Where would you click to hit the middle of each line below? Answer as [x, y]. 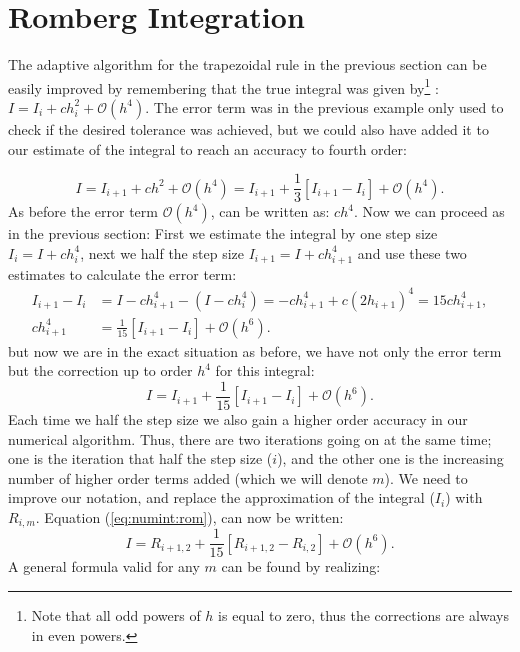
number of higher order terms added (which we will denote [188, 477]
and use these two [412, 252]
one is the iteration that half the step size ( [140, 458]
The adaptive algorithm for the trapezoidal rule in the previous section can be [247, 64]
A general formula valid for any [104, 566]
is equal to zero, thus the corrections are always [364, 615]
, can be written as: [270, 211]
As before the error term [83, 211]
